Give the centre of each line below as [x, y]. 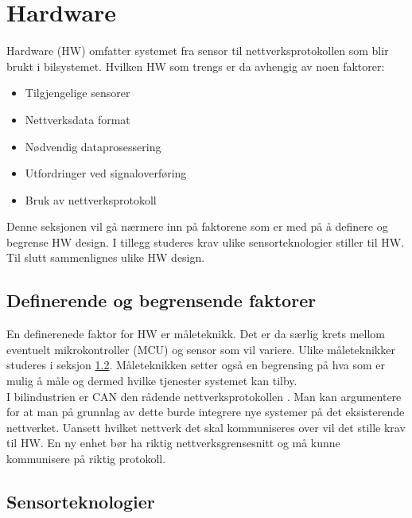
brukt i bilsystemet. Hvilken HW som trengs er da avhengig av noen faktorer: [196, 66]
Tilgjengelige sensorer [78, 93]
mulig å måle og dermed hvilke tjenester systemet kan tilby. [152, 381]
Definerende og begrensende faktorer [161, 300]
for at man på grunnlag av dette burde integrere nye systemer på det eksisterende [206, 412]
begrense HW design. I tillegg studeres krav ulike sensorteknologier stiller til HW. [206, 241]
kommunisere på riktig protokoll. [86, 459]
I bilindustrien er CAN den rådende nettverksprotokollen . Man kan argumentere [204, 396]
